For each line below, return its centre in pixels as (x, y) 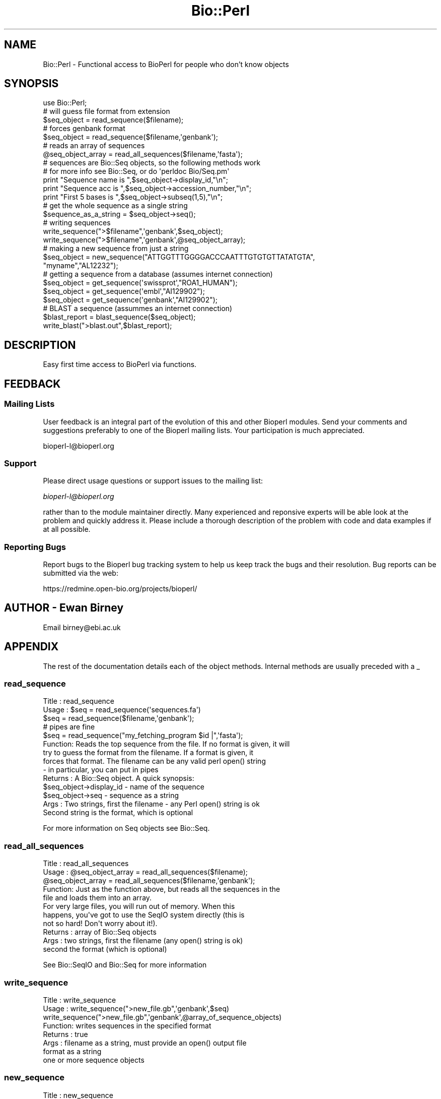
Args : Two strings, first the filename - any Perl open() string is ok (151, 804)
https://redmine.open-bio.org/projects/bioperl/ (120, 589)
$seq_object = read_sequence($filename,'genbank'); (130, 137)
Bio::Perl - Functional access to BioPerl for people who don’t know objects (166, 64)
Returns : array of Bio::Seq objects (100, 932)
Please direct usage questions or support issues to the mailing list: (153, 481)
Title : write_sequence (80, 1000)
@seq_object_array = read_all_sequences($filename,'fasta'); (143, 154)
